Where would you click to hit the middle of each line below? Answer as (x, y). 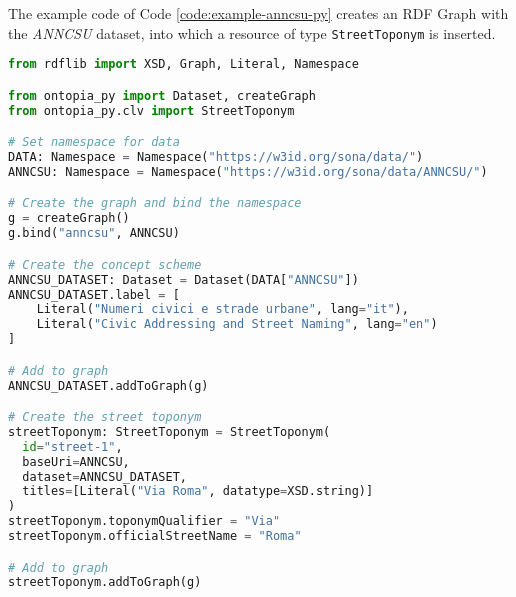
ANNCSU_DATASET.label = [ (94, 294)
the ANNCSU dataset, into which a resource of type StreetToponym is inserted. (252, 32)
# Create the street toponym (105, 417)
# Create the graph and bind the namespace (155, 203)
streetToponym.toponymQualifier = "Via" (144, 521)
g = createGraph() (69, 218)
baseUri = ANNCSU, (76, 461)
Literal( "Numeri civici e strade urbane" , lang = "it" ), (222, 309)
